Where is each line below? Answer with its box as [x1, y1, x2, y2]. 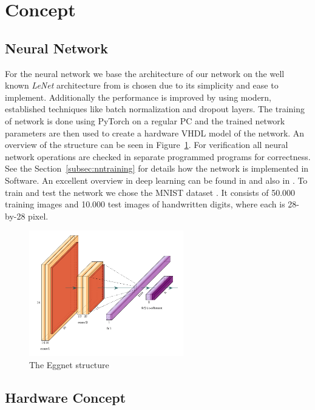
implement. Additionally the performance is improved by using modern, [5, 90, 272, 103]
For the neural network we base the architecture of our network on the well [5, 67, 285, 79]
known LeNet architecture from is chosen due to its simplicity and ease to [5, 79, 279, 92]
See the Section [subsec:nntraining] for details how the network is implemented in [5, 162, 309, 175]
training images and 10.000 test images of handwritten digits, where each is [5, 198, 285, 210]
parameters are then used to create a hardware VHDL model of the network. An [5, 126, 305, 139]
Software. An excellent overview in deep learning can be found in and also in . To [5, 173, 308, 186]
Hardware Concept [5, 388, 126, 406]
